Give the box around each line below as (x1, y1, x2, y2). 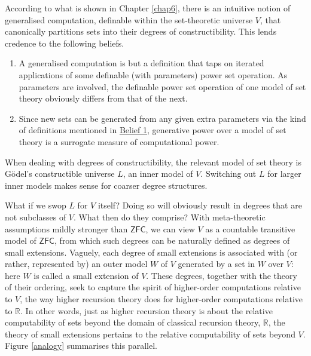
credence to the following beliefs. (5, 36, 124, 49)
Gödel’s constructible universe (5, 167, 115, 180)
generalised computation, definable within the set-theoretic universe (5, 13, 253, 26)
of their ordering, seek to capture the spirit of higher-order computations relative (5, 281, 301, 293)
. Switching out (200, 167, 257, 180)
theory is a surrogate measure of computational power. (19, 135, 219, 148)
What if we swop (5, 199, 66, 211)
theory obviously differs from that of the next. (19, 92, 188, 105)
